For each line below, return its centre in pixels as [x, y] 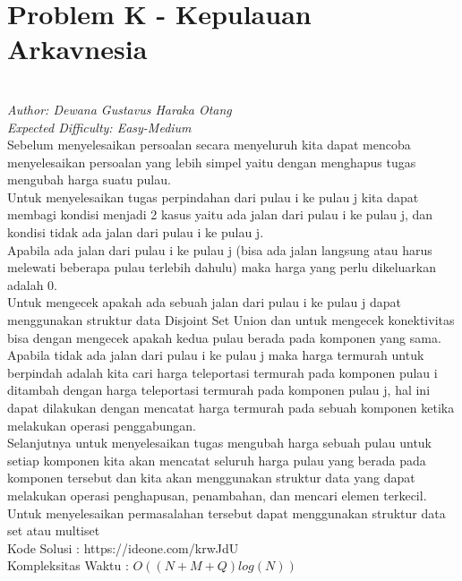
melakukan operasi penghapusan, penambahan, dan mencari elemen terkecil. [217, 495]
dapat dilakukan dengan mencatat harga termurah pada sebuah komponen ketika [231, 407]
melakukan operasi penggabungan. [102, 425]
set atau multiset [54, 530]
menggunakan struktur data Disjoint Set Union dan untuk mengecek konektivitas [231, 320]
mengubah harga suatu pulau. [89, 179]
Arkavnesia [77, 49]
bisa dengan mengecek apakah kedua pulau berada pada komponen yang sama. [224, 337]
